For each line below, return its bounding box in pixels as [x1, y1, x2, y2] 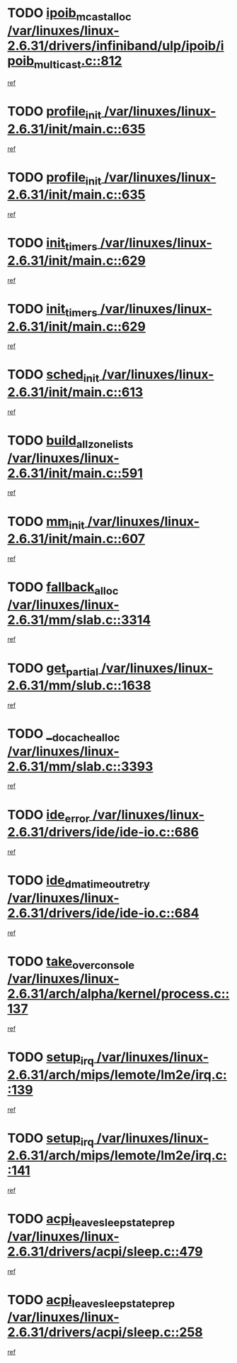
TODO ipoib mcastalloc [7, 5, 132, 23]
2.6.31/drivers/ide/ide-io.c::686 [7, 824, 200, 841]
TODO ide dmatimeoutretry [7, 873, 150, 891]
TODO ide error [7, 807, 91, 825]
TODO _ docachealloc [7, 726, 120, 744]
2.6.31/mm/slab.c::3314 [7, 612, 151, 628]
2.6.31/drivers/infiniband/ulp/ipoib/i [7, 38, 224, 54]
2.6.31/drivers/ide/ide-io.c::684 [7, 905, 200, 921]
